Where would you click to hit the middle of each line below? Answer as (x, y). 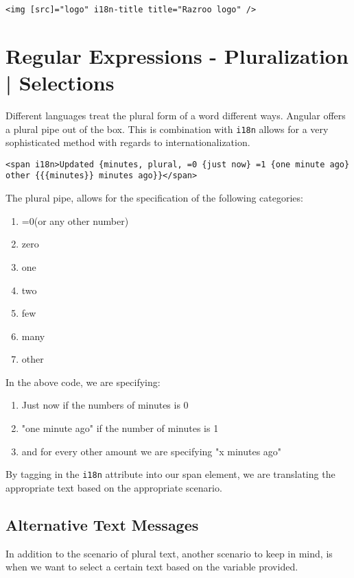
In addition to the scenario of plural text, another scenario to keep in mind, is (169, 553)
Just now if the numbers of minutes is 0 (105, 405)
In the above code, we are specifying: (83, 382)
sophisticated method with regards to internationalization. (128, 142)
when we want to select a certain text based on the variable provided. (152, 567)
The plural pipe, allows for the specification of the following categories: (154, 198)
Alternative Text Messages (102, 524)
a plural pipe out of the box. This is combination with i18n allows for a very (167, 129)
